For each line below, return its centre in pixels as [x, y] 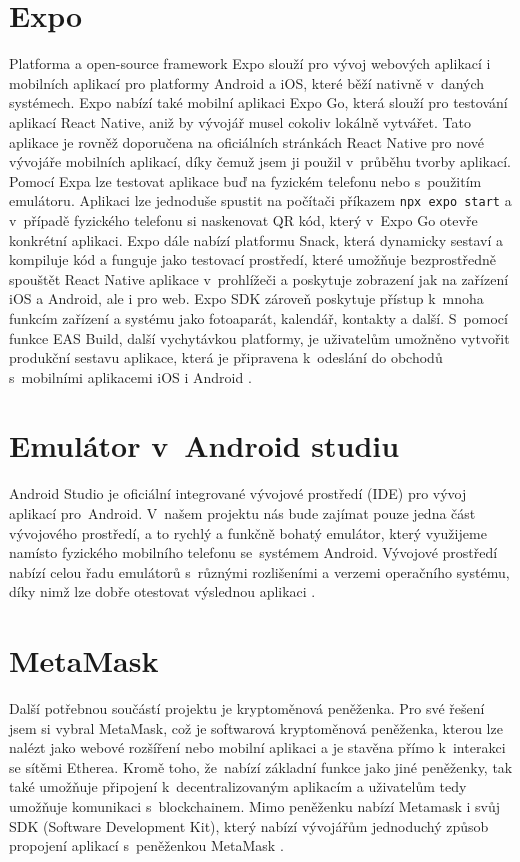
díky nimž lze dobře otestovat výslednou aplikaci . [162, 591]
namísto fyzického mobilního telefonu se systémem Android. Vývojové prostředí [253, 552]
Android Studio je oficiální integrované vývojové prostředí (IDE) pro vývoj [238, 493]
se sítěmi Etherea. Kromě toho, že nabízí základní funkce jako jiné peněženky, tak [261, 766]
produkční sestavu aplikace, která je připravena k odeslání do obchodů [226, 357]
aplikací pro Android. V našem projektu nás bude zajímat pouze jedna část [242, 513]
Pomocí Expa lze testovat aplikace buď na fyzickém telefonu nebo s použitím [245, 180]
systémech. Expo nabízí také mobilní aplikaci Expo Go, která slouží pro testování [258, 102]
